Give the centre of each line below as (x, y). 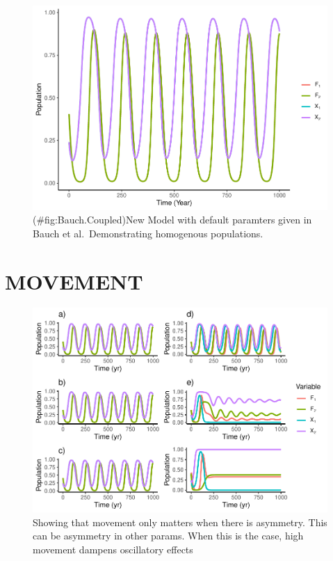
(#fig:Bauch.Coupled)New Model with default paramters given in (172, 220)
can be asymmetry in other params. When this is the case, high (168, 536)
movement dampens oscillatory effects (113, 549)
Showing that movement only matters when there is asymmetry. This (180, 522)
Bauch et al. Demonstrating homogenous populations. (148, 233)
